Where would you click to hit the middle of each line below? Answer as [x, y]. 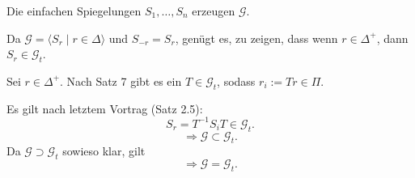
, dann [392, 38]
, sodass [236, 81]
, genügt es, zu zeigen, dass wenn [256, 38]
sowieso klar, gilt [104, 151]
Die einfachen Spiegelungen [74, 11]
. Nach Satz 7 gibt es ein [121, 81]
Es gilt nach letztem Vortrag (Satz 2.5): [105, 108]
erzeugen [214, 11]
